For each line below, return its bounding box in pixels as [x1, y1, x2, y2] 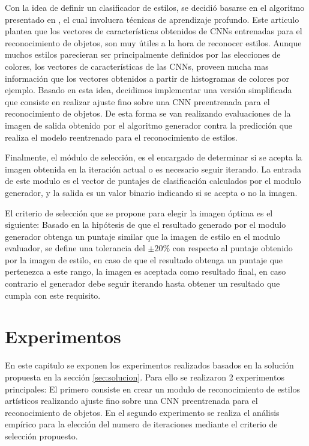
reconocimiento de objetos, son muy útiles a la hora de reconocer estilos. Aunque [5, 36, 302, 49]
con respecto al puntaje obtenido [172, 242, 293, 254]
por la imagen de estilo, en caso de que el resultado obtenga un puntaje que [5, 253, 283, 266]
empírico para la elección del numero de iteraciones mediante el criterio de [5, 418, 278, 430]
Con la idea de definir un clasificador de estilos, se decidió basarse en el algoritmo [5, 1, 305, 13]
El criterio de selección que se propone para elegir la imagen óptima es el [5, 206, 273, 219]
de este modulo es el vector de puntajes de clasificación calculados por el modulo [5, 174, 301, 187]
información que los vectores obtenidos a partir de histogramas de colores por [5, 72, 289, 84]
